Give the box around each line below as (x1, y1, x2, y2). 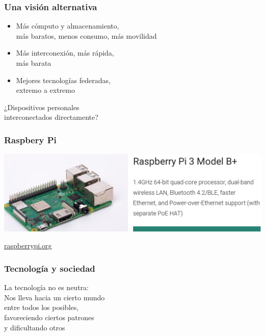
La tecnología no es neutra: (4, 282, 89, 293)
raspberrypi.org (4, 240, 52, 251)
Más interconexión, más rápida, (16, 47, 114, 58)
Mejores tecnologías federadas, (16, 74, 111, 85)
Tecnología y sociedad (4, 262, 95, 274)
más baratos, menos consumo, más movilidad (16, 30, 157, 41)
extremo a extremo (16, 85, 75, 95)
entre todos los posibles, (4, 302, 79, 313)
